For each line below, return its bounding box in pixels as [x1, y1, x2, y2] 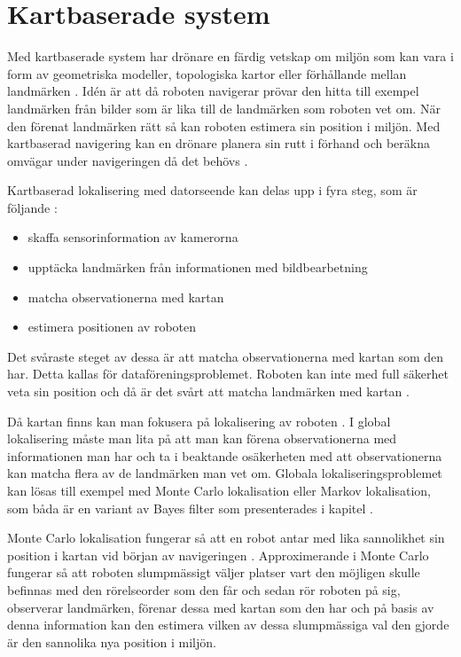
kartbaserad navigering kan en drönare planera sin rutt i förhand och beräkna [7, 134, 430, 153]
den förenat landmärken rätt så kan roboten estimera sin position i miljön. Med [7, 116, 441, 135]
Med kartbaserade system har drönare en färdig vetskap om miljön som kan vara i [7, 47, 454, 66]
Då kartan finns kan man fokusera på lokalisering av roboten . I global [7, 411, 391, 430]
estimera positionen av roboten [27, 317, 197, 336]
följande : [7, 198, 58, 216]
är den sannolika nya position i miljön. [7, 632, 216, 651]
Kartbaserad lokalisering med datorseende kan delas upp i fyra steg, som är [7, 181, 418, 199]
